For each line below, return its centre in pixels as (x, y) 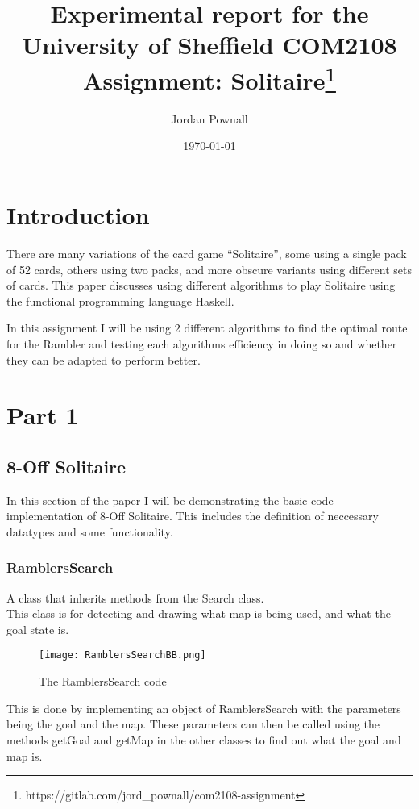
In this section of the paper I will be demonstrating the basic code (170, 500)
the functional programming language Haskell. (120, 300)
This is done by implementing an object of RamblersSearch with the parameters (204, 708)
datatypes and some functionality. (90, 531)
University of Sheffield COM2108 (209, 45)
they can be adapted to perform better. (104, 359)
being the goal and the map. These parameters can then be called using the (193, 724)
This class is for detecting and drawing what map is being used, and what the (199, 613)
